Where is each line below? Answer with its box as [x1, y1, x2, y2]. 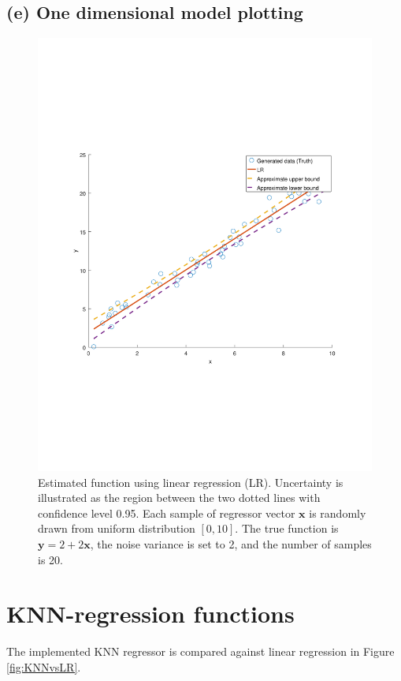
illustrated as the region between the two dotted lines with [38, 489, 321, 506]
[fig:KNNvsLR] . [6, 658, 81, 675]
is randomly [309, 504, 366, 521]
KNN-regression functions [6, 597, 295, 630]
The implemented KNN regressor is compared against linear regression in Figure [6, 643, 395, 660]
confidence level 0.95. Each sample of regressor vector [38, 504, 295, 521]
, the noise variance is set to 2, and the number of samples [90, 536, 372, 552]
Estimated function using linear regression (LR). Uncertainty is [38, 473, 343, 490]
